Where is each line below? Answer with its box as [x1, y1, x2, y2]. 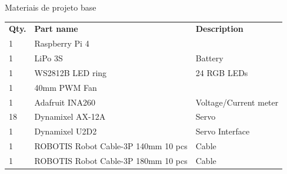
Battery [195, 52, 223, 64]
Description [195, 22, 243, 35]
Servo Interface [195, 125, 250, 137]
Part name [34, 22, 78, 35]
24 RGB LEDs [195, 66, 248, 78]
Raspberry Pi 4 [34, 37, 89, 50]
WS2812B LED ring [34, 66, 107, 78]
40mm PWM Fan [34, 81, 97, 93]
